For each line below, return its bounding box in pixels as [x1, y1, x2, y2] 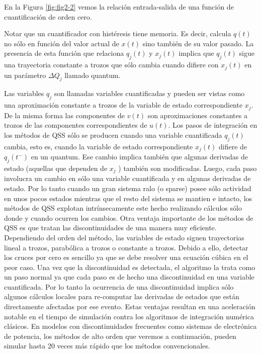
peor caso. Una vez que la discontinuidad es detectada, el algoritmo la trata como [4, 261, 255, 272]
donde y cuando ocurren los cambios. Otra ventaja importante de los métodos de [4, 212, 253, 223]
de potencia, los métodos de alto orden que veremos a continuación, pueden [4, 330, 236, 341]
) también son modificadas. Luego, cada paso [118, 162, 257, 173]
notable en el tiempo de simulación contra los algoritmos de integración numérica [4, 311, 254, 321]
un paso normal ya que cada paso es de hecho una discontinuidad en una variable [4, 272, 254, 282]
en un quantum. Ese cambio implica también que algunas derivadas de [31, 151, 248, 162]
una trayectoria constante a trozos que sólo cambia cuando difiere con [4, 59, 219, 70]
